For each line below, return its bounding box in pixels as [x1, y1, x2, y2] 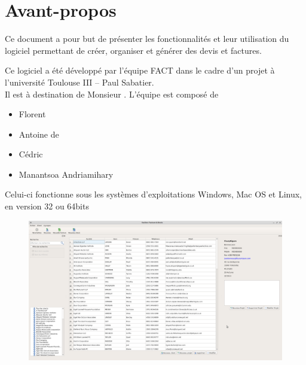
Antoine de [19, 127, 59, 140]
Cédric [19, 148, 43, 160]
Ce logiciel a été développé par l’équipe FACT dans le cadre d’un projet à [5, 64, 275, 77]
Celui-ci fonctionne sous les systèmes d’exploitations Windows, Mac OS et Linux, [5, 188, 302, 200]
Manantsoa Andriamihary [19, 168, 114, 180]
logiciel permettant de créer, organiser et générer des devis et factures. [5, 44, 262, 56]
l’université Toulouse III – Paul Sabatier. [5, 75, 154, 88]
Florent [19, 108, 46, 120]
